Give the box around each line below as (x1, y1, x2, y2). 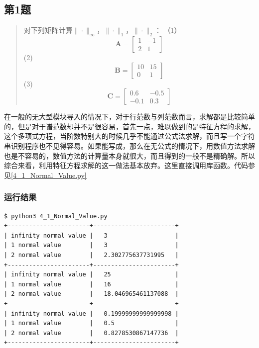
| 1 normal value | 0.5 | (4, 320, 179, 327)
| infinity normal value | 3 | (4, 232, 179, 239)
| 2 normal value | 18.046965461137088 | (4, 290, 179, 298)
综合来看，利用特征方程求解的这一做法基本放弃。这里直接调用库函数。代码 (4, 160, 248, 171)
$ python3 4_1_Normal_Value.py (4, 212, 108, 220)
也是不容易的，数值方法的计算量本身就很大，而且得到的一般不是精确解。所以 (4, 150, 255, 161)
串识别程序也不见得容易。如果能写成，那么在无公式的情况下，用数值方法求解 (4, 140, 255, 151)
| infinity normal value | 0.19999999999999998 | (4, 310, 179, 317)
